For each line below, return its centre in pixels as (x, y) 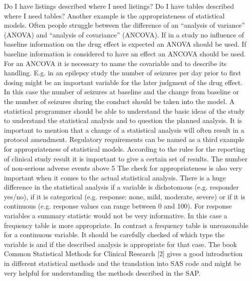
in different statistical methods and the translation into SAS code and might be (123, 263)
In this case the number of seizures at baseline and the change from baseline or (122, 92)
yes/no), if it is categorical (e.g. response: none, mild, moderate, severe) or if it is (125, 196)
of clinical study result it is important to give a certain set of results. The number (126, 158)
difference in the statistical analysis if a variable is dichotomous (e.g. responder (121, 187)
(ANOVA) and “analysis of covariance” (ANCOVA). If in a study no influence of (124, 34)
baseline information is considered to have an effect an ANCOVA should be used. (125, 53)
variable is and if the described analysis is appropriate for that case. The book (121, 244)
